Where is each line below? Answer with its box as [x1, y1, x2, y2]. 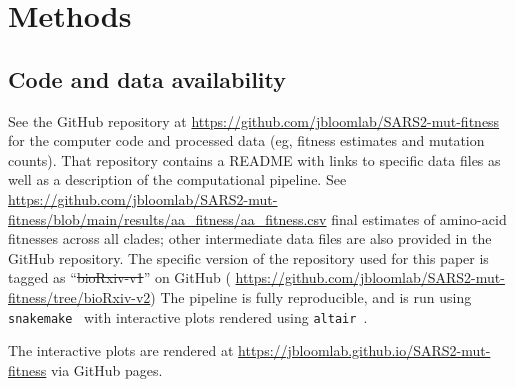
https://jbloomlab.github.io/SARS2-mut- [238, 340, 491, 361]
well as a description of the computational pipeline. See [8, 169, 347, 190]
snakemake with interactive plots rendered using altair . [8, 306, 368, 327]
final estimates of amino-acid [331, 208, 507, 229]
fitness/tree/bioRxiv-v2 [8, 286, 151, 307]
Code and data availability [8, 63, 286, 94]
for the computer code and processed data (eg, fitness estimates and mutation [8, 130, 485, 151]
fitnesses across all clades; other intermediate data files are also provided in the [8, 228, 492, 249]
